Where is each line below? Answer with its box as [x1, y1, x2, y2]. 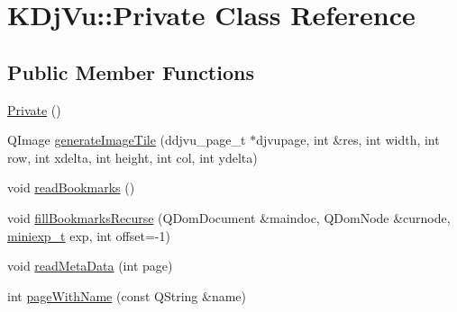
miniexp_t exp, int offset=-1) [7, 226, 170, 245]
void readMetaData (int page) [7, 256, 173, 275]
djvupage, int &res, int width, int [256, 130, 440, 149]
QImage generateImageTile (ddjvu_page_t [7, 130, 246, 149]
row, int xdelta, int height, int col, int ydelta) [7, 147, 258, 166]
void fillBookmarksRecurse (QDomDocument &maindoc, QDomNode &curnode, [7, 208, 451, 227]
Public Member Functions [7, 58, 254, 85]
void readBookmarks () [7, 178, 135, 197]
